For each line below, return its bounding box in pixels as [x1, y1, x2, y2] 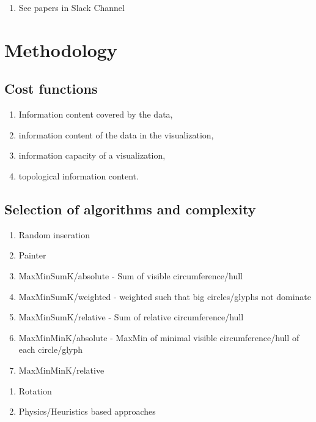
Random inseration [18, 228, 90, 241]
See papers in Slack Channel [18, 1, 125, 13]
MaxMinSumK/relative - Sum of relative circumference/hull [18, 311, 244, 323]
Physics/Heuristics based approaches [18, 405, 156, 418]
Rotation [18, 384, 52, 397]
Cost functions [4, 79, 98, 98]
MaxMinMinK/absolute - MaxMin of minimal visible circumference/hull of [18, 331, 299, 344]
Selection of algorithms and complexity [4, 199, 256, 218]
